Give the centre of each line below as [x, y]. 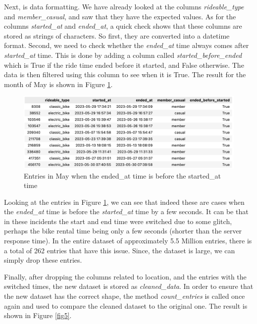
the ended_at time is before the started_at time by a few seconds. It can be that [126, 211]
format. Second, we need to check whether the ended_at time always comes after [127, 45]
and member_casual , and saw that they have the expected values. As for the [120, 16]
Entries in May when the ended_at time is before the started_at [122, 175]
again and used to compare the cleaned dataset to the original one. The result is [126, 305]
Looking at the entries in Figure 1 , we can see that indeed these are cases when [124, 202]
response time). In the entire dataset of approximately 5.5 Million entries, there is [128, 241]
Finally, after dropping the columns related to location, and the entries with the [125, 276]
